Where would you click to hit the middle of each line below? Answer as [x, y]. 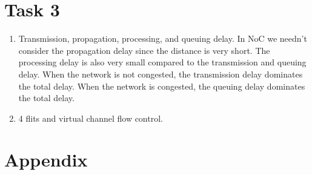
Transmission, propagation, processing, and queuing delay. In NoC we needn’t [163, 38]
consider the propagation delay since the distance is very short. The [144, 50]
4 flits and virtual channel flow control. [91, 118]
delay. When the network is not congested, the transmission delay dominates [161, 74]
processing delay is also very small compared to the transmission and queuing [162, 62]
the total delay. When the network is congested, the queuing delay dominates [162, 86]
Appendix [46, 160]
